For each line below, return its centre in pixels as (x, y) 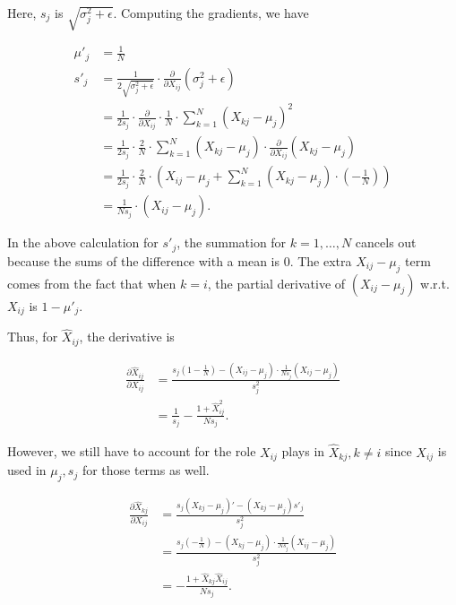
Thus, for (33, 337)
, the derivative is (127, 337)
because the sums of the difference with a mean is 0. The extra (180, 260)
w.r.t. (435, 283)
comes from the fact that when (92, 283)
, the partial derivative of (276, 283)
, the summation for (232, 242)
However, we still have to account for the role (132, 451)
